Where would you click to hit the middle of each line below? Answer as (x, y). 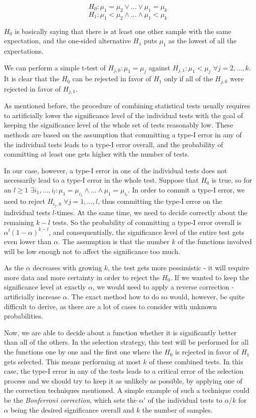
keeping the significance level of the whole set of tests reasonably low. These (119, 125)
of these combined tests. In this (196, 361)
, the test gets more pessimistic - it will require (178, 268)
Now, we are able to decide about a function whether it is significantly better (120, 332)
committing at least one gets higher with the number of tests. (97, 154)
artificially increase (32, 297)
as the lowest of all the (203, 41)
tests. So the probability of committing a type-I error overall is (147, 222)
